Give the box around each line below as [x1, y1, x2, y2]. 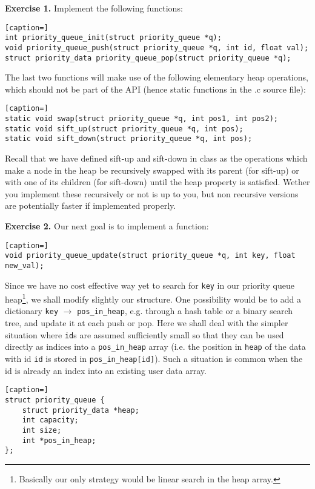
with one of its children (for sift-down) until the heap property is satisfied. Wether [5, 176, 310, 188]
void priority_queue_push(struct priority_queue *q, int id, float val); [5, 43, 309, 52]
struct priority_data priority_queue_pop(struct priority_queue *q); [5, 53, 291, 62]
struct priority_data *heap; [22, 405, 139, 415]
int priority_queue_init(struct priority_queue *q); [5, 33, 222, 42]
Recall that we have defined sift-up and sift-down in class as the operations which [5, 152, 308, 165]
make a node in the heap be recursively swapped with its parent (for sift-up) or [5, 163, 299, 176]
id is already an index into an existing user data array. [5, 364, 207, 376]
